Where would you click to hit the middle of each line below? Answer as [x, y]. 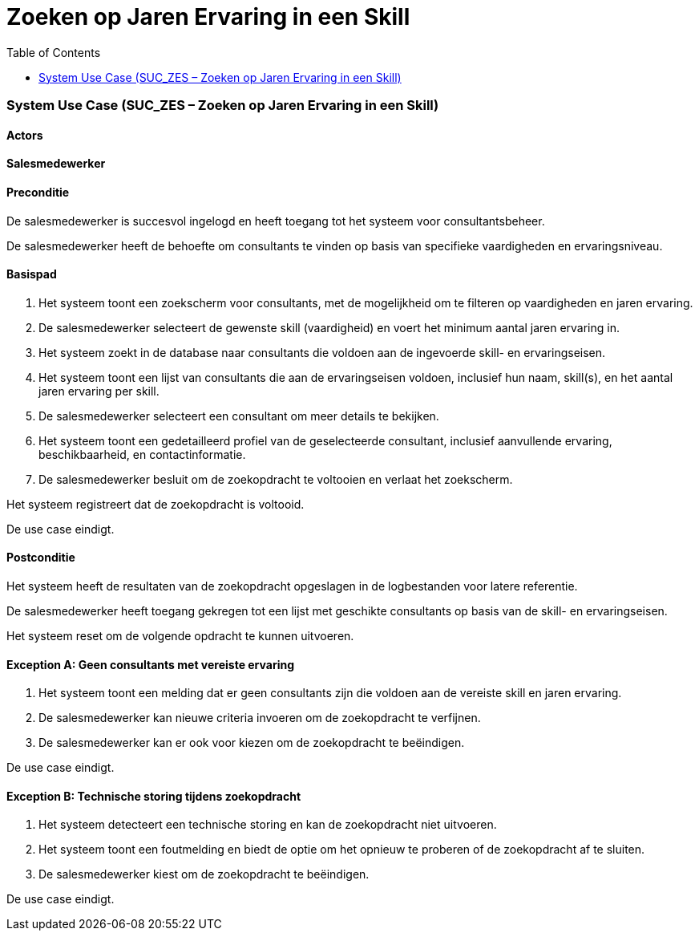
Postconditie [41, 558]
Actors [25, 135]
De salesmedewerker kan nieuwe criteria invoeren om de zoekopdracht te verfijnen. [260, 718]
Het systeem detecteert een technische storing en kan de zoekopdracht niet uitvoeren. [268, 825]
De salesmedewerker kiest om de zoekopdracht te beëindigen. [204, 874]
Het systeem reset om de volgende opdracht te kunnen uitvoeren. [180, 636]
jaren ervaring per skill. [99, 391]
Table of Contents [54, 52]
